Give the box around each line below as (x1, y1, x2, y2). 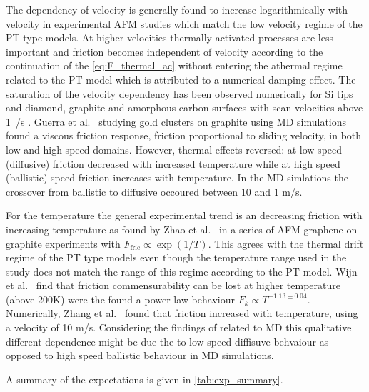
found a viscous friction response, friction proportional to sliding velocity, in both (6, 128, 362, 143)
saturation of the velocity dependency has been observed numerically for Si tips (6, 86, 353, 101)
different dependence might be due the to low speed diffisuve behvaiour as (6, 333, 329, 348)
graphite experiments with (6, 236, 121, 251)
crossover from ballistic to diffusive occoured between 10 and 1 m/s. (6, 184, 303, 198)
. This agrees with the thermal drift (208, 236, 364, 251)
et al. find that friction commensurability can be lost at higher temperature (6, 278, 340, 293)
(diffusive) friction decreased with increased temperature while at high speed (6, 156, 340, 171)
